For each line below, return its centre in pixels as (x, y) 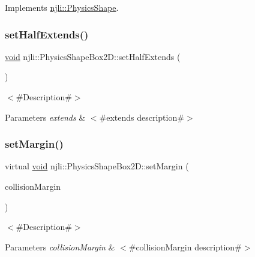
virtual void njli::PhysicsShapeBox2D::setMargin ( (97, 166)
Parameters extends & (45, 117)
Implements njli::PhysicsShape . (62, 7)
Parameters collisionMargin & (60, 246)
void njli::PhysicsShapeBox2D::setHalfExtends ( (93, 56)
